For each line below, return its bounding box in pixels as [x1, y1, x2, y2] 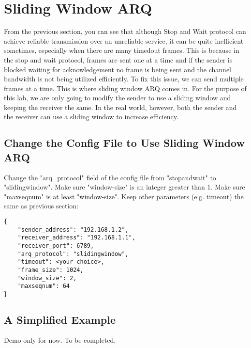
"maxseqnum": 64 [17, 283, 70, 290]
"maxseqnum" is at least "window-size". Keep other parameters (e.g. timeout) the [4, 191, 244, 201]
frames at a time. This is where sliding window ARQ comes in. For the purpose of [4, 83, 247, 93]
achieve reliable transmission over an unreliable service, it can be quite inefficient [4, 35, 244, 46]
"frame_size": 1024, [17, 266, 84, 273]
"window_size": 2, [17, 274, 77, 282]
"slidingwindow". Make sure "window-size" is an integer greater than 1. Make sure [4, 182, 245, 192]
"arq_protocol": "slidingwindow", [17, 250, 129, 257]
